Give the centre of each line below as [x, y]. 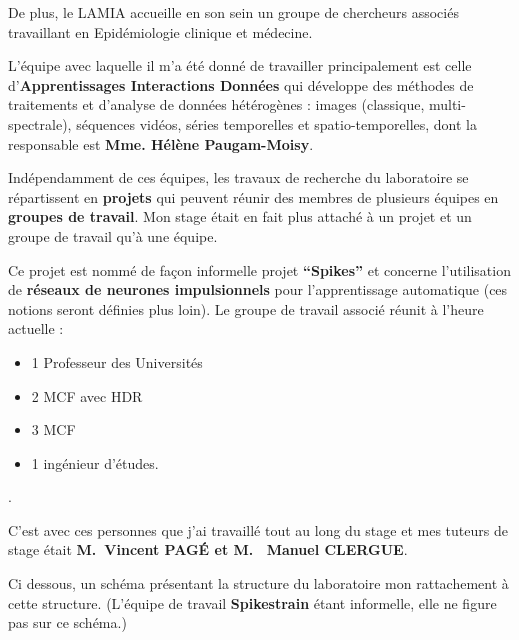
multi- [447, 104]
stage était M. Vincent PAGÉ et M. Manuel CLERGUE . [208, 549]
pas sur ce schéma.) [67, 622]
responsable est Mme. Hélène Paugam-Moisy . [161, 143]
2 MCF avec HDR [87, 395]
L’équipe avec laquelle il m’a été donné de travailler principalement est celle [240, 65]
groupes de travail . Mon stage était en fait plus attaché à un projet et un [240, 216]
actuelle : [36, 328]
